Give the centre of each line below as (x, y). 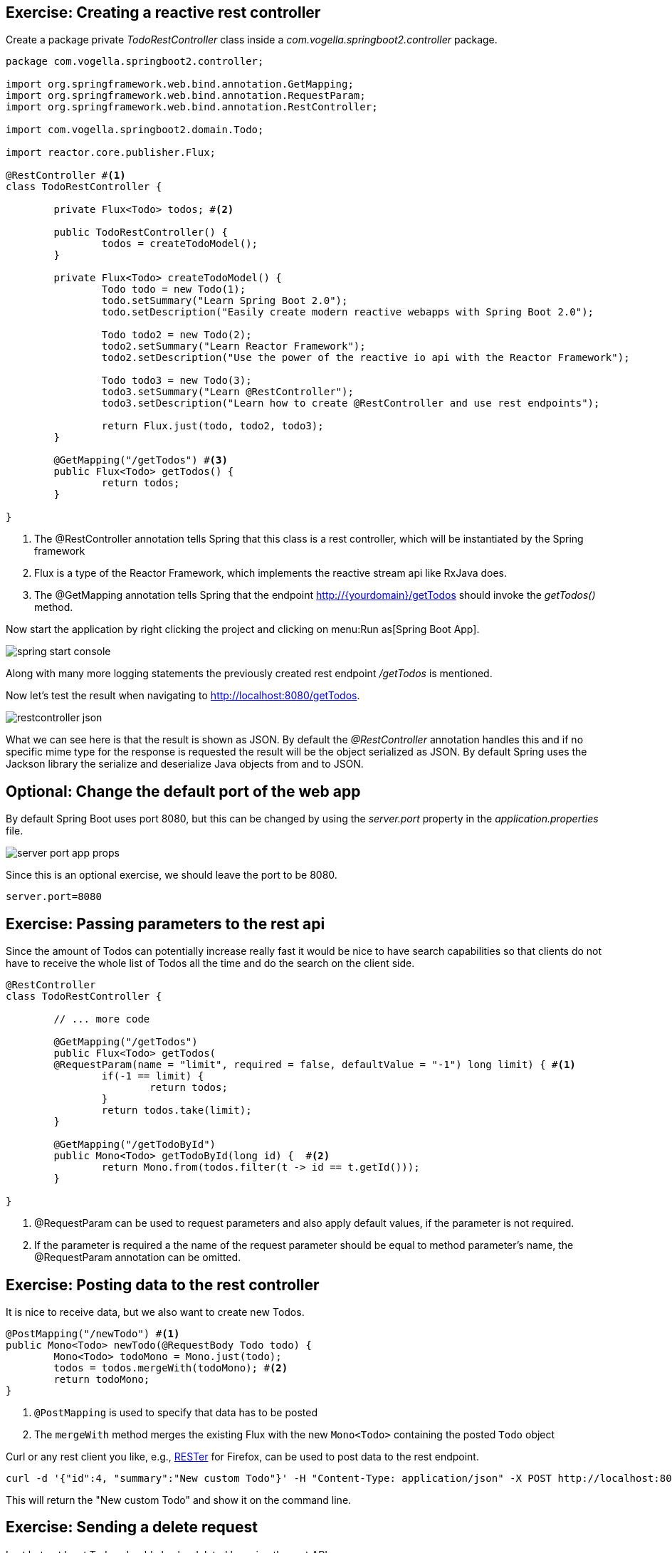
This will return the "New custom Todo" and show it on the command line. (179, 1500)
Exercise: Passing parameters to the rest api (166, 924)
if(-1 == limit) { (153, 1076)
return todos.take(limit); (177, 1110)
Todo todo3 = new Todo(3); (177, 381)
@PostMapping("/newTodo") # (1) (93, 1333)
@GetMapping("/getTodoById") (135, 1145)
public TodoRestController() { (141, 232)
